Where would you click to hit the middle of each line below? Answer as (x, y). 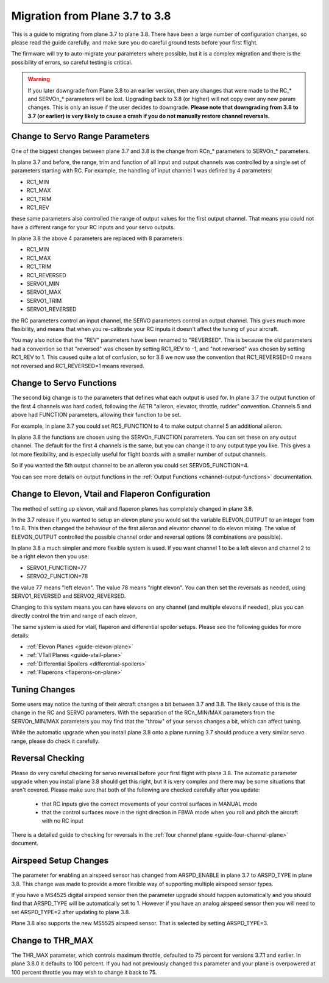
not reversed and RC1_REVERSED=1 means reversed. (78, 366)
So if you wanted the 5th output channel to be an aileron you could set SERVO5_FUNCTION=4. (130, 466)
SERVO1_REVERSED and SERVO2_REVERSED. (69, 596)
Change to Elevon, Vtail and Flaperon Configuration (111, 494)
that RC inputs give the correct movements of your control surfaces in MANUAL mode (150, 804)
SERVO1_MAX (44, 292)
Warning (39, 79)
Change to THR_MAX (52, 941)
